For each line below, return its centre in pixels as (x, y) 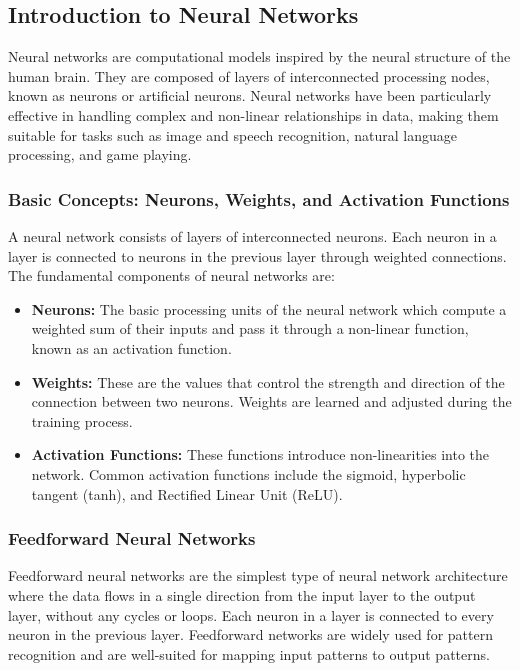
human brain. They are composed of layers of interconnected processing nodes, (249, 75)
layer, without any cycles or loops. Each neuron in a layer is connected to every (251, 614)
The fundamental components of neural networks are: (171, 275)
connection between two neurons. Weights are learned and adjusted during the (271, 401)
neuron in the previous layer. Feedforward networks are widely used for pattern (250, 634)
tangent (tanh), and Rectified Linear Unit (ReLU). (187, 493)
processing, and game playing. (100, 154)
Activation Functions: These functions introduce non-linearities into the (260, 454)
